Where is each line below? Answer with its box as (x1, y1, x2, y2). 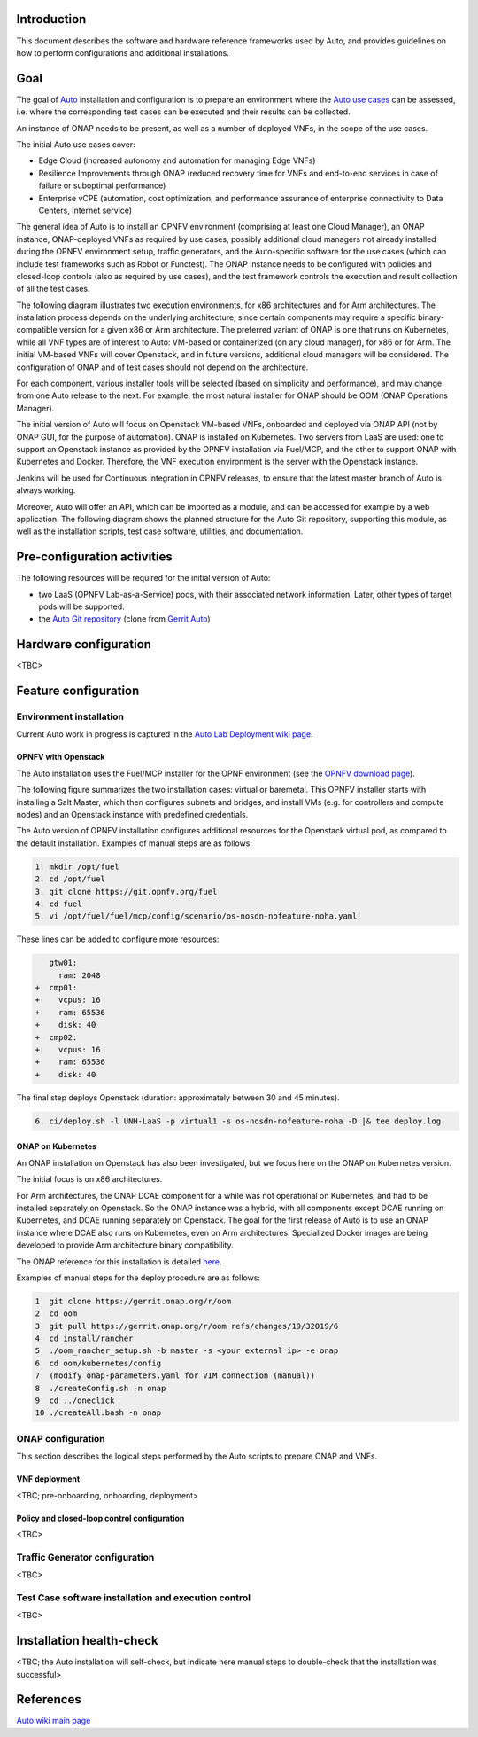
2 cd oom (35, 1309, 78, 1318)
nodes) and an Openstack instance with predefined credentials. (16, 810, 249, 820)
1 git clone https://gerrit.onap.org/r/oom (35, 1295, 232, 1306)
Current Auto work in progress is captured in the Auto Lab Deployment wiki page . (16, 729, 313, 739)
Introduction (16, 12, 87, 27)
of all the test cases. (16, 284, 90, 294)
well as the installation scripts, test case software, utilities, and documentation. (16, 526, 304, 536)
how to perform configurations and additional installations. (16, 47, 229, 58)
